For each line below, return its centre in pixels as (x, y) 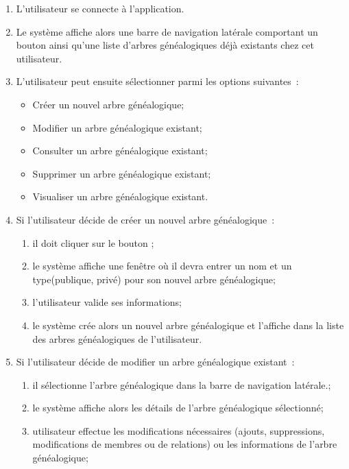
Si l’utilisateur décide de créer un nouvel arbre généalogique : (145, 219)
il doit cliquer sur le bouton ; (93, 242)
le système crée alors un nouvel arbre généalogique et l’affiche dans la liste (188, 325)
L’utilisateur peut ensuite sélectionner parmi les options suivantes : (157, 81)
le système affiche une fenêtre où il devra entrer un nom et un (162, 266)
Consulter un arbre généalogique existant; (120, 151)
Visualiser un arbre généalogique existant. (120, 196)
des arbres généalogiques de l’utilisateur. (117, 338)
